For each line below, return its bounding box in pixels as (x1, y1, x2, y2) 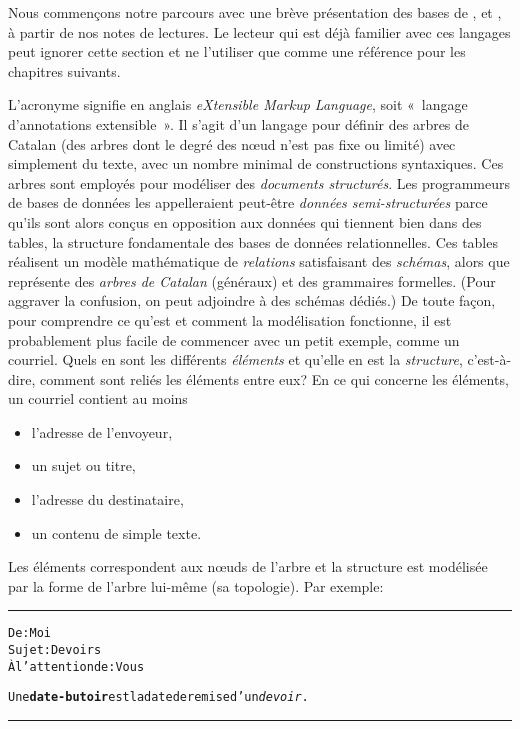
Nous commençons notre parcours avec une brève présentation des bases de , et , (8, 2, 502, 22)
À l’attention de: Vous (8, 659, 145, 674)
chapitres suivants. (8, 60, 121, 81)
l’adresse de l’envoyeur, (31, 421, 173, 442)
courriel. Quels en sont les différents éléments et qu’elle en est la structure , (8, 349, 463, 370)
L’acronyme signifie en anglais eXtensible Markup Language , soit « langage (8, 94, 468, 115)
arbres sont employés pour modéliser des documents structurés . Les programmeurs (8, 172, 510, 193)
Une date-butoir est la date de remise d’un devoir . (8, 690, 309, 705)
